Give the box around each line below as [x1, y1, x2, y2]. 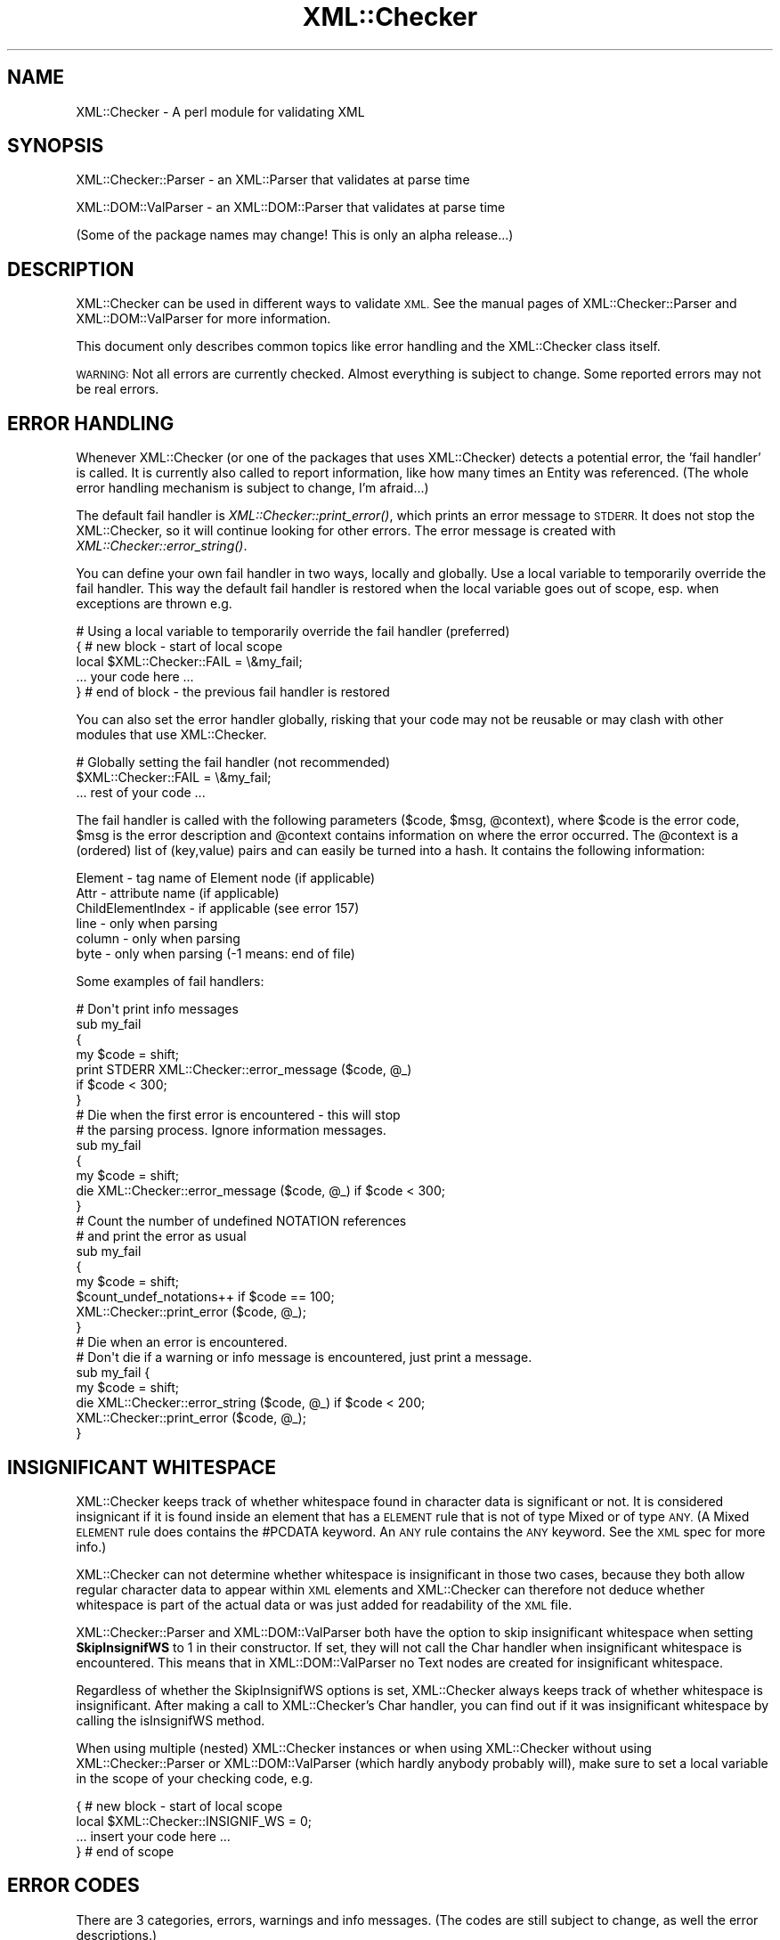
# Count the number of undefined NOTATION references [76, 1213, 407, 1229]
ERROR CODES [7, 1874, 140, 1897]
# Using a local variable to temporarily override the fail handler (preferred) [76, 624, 510, 640]
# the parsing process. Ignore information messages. [76, 1122, 386, 1138]
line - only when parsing [76, 916, 218, 932]
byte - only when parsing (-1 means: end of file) [76, 946, 355, 962]
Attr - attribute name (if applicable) [76, 885, 280, 901]
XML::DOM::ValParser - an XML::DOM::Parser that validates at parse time [76, 200, 506, 216]
